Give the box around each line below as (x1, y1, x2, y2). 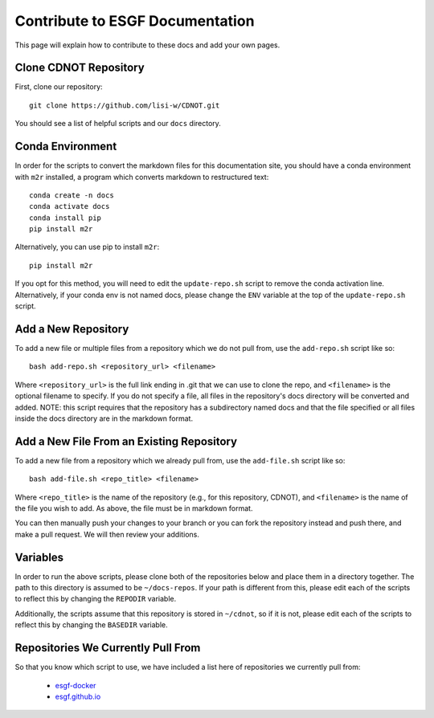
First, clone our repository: (14, 82, 104, 92)
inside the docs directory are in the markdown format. (14, 414, 193, 423)
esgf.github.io (55, 691, 101, 701)
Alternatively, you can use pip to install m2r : (14, 242, 160, 252)
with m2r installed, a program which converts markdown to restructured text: (14, 172, 269, 182)
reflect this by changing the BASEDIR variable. (14, 620, 168, 630)
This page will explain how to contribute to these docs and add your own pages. (14, 40, 280, 50)
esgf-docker (55, 680, 96, 690)
